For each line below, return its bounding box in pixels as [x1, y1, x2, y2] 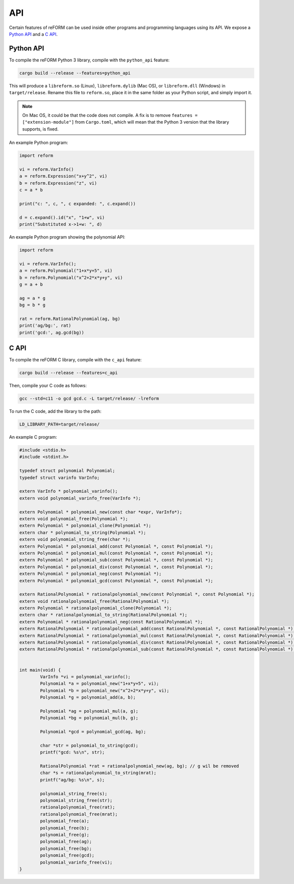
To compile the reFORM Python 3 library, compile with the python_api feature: [9, 57, 170, 63]
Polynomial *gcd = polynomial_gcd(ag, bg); [40, 729, 147, 735]
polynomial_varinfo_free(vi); [40, 859, 113, 865]
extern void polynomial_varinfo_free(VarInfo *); [19, 495, 141, 501]
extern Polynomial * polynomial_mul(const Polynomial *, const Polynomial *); [19, 550, 213, 556]
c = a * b [19, 187, 43, 193]
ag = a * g [19, 295, 46, 301]
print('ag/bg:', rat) [19, 323, 72, 328]
